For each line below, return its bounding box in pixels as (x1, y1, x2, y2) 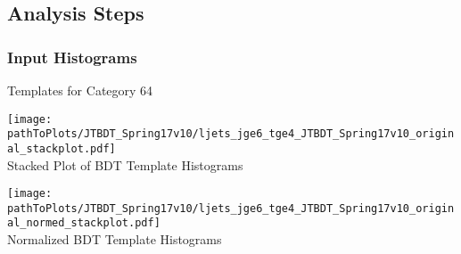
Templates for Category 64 (7, 81, 153, 99)
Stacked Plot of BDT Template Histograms (7, 155, 243, 174)
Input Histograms (7, 45, 137, 68)
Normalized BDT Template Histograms (7, 230, 222, 249)
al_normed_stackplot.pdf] (7, 217, 161, 230)
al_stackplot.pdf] (7, 142, 116, 155)
